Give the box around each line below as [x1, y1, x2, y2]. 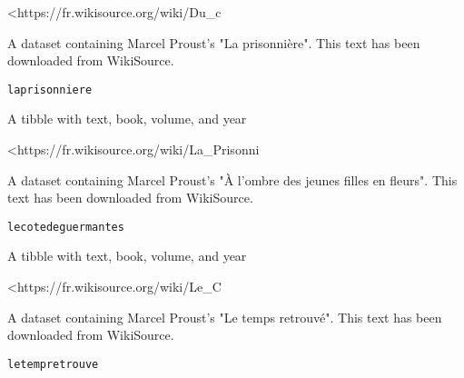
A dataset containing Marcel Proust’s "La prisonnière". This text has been [7, 33, 420, 52]
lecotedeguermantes [7, 220, 124, 234]
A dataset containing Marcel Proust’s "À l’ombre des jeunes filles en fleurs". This [7, 170, 458, 189]
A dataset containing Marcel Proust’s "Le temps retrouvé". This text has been [7, 307, 442, 326]
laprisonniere [7, 83, 93, 96]
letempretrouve [7, 357, 99, 371]
